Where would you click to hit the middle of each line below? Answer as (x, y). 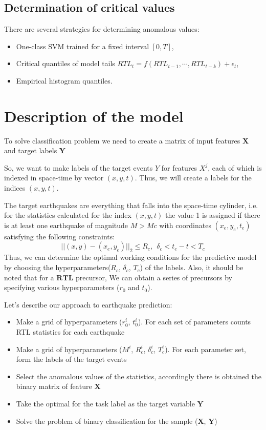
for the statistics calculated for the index (68, 215)
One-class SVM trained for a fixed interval (83, 46)
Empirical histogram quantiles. (64, 80)
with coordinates (185, 225)
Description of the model (94, 116)
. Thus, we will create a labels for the (193, 178)
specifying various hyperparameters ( (62, 287)
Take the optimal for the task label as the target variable (105, 403)
